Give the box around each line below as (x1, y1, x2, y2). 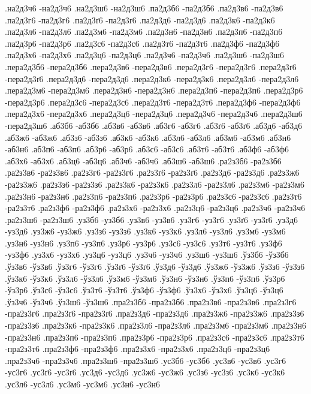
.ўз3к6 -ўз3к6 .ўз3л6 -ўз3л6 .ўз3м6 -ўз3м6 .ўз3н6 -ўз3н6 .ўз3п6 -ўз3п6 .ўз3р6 (5, 272, 285, 284)
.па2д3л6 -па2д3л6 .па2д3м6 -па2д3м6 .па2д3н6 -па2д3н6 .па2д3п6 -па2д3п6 (5, 25, 283, 38)
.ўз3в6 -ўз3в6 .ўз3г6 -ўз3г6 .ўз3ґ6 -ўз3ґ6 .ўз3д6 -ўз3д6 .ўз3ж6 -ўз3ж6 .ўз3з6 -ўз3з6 (5, 260, 305, 273)
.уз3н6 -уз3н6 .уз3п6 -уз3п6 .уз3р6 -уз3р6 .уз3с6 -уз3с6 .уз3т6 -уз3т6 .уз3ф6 (5, 236, 282, 249)
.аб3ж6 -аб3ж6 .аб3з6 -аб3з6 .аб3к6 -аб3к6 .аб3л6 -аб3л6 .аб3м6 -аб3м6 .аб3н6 (5, 131, 291, 143)
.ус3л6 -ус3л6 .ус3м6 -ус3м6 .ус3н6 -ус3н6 (5, 378, 160, 390)
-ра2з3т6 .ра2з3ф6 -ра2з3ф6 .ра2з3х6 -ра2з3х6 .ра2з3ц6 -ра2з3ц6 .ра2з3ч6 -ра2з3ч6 (5, 201, 306, 214)
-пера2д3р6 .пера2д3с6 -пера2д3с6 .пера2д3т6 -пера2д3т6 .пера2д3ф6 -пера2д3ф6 (5, 95, 301, 108)
